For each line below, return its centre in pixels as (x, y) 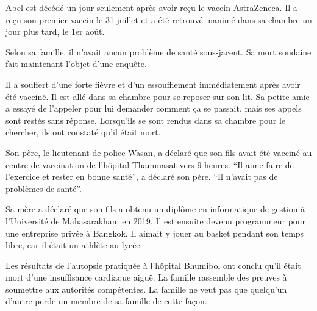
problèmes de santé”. (44, 188)
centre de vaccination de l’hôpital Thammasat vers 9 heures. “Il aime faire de (150, 164)
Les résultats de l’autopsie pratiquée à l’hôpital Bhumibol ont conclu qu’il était (153, 265)
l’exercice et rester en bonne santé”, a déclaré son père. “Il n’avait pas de (142, 177)
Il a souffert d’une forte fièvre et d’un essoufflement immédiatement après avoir (153, 84)
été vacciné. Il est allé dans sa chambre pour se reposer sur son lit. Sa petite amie (158, 96)
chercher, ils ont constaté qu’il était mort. (83, 132)
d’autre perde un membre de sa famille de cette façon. (106, 301)
